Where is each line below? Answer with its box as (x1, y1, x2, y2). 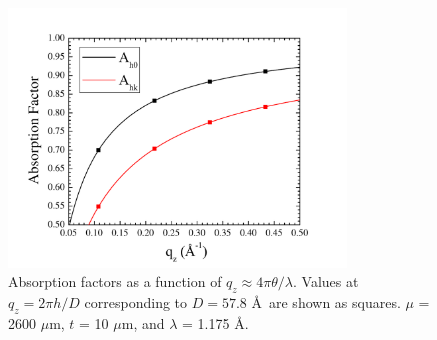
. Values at (293, 271, 359, 292)
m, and (121, 312, 165, 333)
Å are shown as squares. (251, 292, 401, 313)
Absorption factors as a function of (8, 271, 222, 292)
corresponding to (84, 292, 188, 313)
